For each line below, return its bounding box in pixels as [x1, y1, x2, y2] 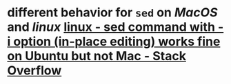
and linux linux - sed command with [7, 19, 216, 35]
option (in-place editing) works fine [13, 34, 221, 49]
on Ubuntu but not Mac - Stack [7, 48, 186, 64]
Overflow [7, 63, 62, 79]
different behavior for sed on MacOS [7, 5, 219, 20]
